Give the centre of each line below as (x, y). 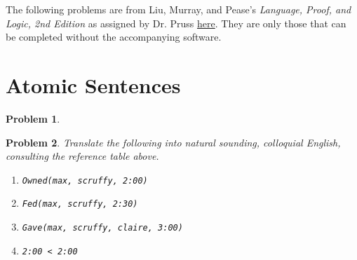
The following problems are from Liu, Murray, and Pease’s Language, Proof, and (178, 9)
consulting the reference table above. (82, 156)
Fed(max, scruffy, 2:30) (80, 204)
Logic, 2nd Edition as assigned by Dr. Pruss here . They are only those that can (176, 23)
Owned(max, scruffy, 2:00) (85, 180)
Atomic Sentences (93, 84)
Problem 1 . (33, 118)
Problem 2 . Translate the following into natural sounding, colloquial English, (173, 142)
